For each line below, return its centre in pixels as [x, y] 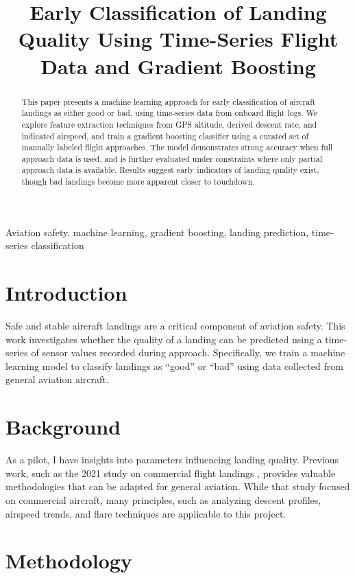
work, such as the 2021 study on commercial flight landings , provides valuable [171, 473]
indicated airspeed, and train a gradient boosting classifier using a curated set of [165, 136]
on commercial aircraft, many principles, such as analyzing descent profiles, [163, 499]
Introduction [66, 293]
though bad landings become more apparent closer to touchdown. [138, 182]
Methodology [69, 560]
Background [63, 427]
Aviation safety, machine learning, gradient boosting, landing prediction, [157, 232]
